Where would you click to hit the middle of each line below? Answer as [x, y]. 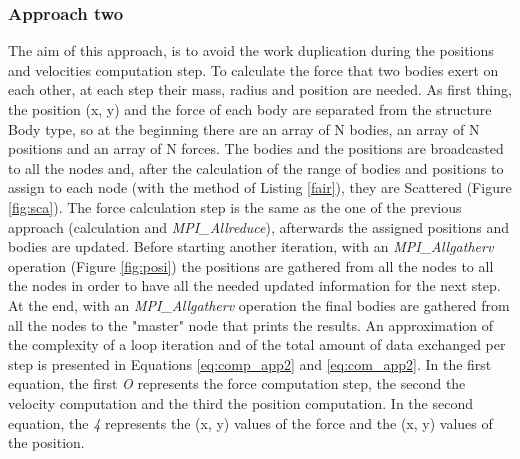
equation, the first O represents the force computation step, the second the [237, 383]
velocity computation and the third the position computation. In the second [240, 402]
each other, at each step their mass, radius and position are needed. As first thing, [260, 89]
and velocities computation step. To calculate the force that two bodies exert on [253, 69]
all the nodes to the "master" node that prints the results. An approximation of [251, 324]
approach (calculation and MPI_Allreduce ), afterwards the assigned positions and [259, 226]
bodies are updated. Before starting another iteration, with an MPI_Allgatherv [251, 246]
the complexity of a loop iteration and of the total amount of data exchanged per [257, 344]
